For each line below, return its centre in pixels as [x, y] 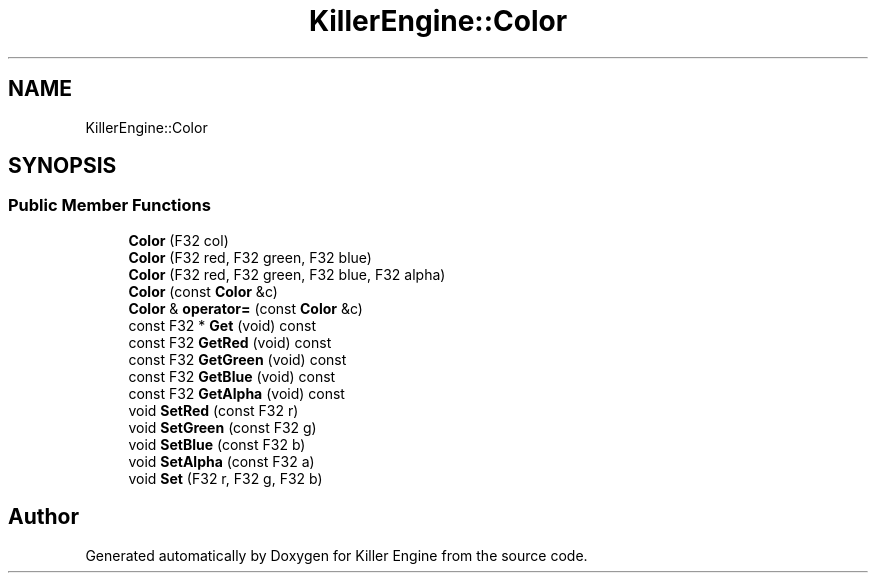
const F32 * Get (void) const [222, 325]
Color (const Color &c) [203, 291]
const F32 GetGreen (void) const [237, 359]
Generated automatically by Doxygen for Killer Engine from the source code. [336, 555]
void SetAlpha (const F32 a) [221, 461]
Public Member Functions [109, 205]
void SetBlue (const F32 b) [217, 444]
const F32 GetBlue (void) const [232, 376]
